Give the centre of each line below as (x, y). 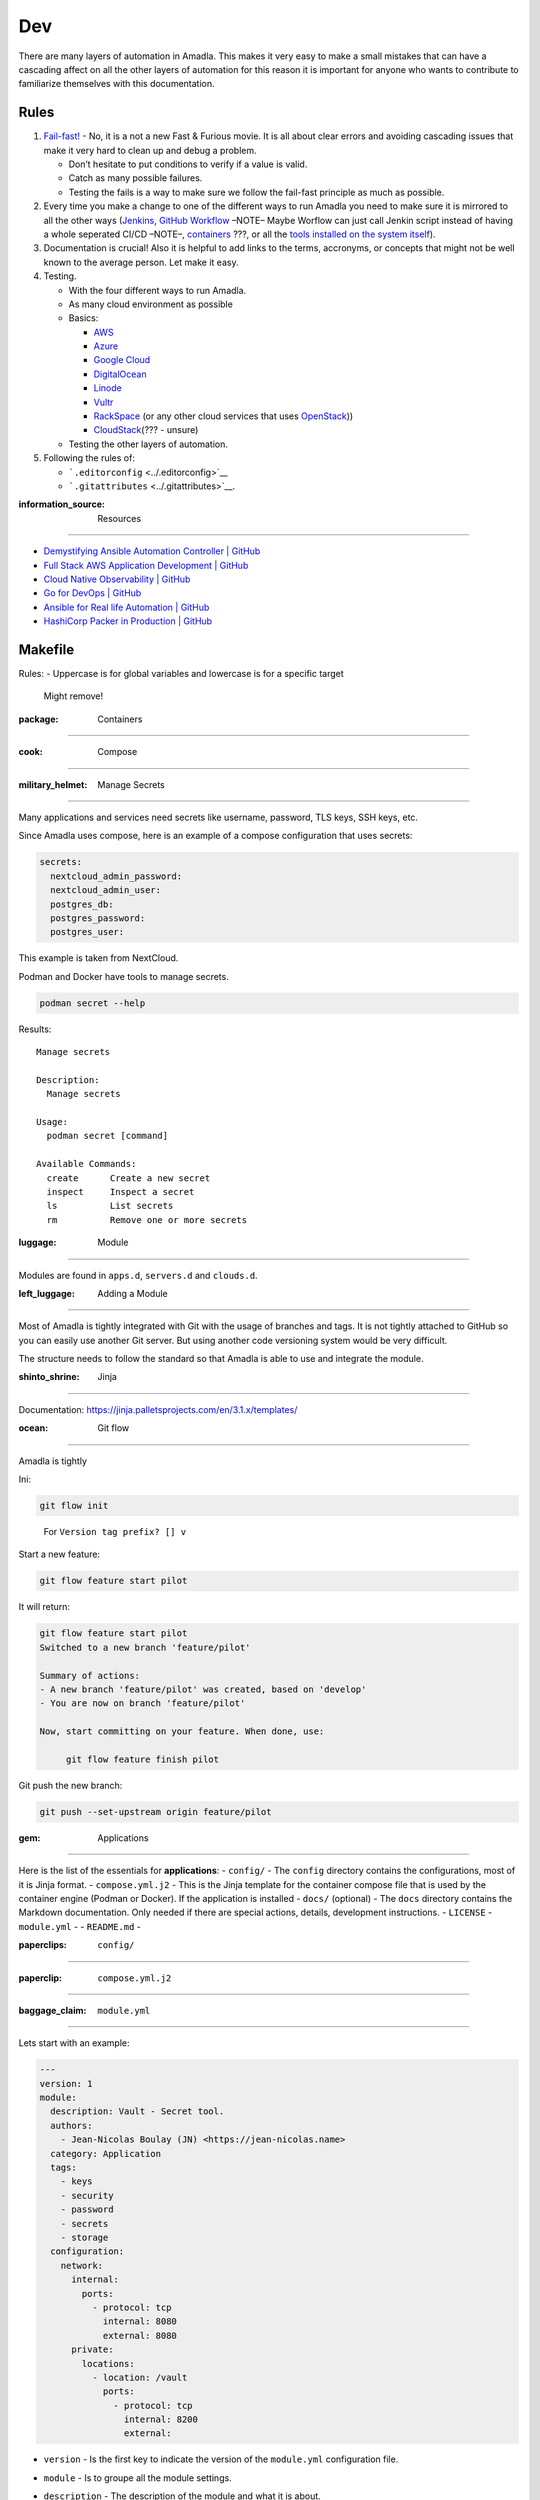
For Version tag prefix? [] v (115, 1531)
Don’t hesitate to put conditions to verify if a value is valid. (188, 164)
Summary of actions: (89, 1675)
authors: (71, 2125)
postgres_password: (98, 918)
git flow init (74, 1506)
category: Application (106, 2153)
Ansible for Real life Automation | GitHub (126, 607)
